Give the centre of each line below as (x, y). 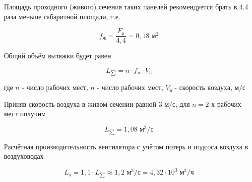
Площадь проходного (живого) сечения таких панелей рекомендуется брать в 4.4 (126, 6)
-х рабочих (225, 104)
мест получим (25, 114)
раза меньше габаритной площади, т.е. (62, 16)
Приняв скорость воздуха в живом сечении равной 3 (83, 104)
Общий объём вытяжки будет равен (58, 56)
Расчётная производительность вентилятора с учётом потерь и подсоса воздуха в (126, 146)
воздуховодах (24, 156)
